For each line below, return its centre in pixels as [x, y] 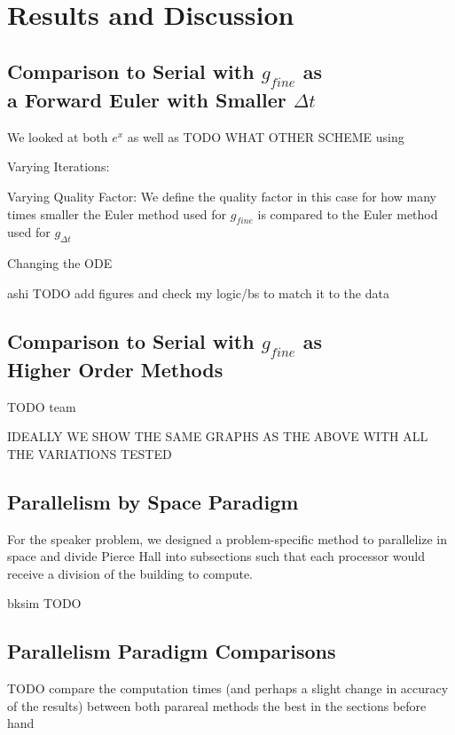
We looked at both [58, 136]
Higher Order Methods [115, 369]
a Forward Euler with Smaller [147, 99]
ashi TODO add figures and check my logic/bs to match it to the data [198, 292]
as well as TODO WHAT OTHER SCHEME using [266, 136]
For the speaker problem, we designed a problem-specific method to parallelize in [227, 538]
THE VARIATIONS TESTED [90, 453]
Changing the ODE [60, 263]
